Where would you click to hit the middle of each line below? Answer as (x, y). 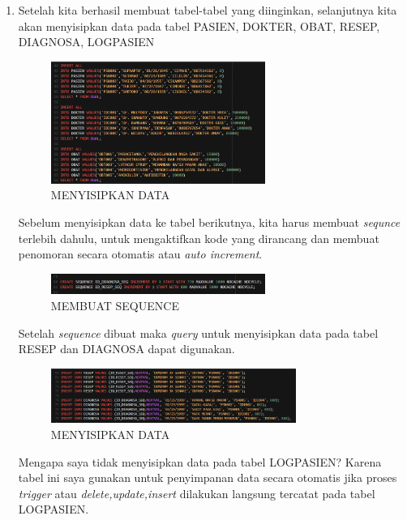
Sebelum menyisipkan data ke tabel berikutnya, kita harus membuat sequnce (209, 222)
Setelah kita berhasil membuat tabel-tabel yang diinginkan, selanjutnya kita (208, 10)
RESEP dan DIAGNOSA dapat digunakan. (126, 349)
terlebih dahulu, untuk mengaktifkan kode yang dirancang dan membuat (199, 238)
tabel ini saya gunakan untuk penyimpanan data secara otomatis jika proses (208, 477)
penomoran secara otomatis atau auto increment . (140, 254)
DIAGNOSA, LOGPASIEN (86, 42)
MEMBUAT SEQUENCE (115, 305)
